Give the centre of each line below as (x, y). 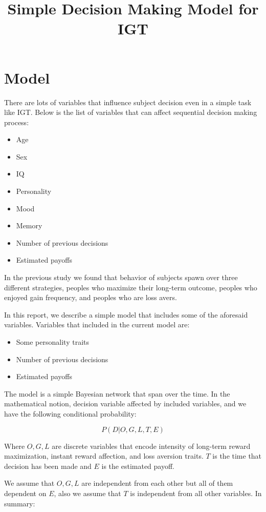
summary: (20, 503)
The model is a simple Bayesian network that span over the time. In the (117, 393)
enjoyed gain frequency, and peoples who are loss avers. (91, 297)
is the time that (237, 456)
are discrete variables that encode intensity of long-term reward (151, 446)
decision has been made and (48, 466)
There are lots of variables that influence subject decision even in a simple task (128, 102)
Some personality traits (52, 342)
